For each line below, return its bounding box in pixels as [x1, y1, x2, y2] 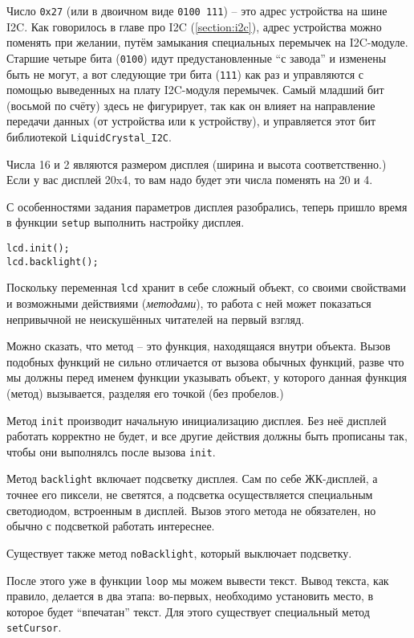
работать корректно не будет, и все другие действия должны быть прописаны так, [6, 427, 408, 444]
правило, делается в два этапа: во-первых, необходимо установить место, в [6, 587, 374, 604]
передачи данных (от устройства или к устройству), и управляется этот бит [6, 112, 376, 129]
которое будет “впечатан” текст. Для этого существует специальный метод [6, 603, 370, 620]
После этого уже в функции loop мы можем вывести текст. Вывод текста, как [6, 571, 389, 588]
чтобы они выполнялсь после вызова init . [6, 443, 216, 460]
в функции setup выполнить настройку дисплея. [6, 214, 245, 231]
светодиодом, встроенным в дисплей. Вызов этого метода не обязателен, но [6, 501, 376, 518]
